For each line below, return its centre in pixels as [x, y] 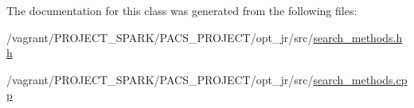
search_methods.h [358, 37]
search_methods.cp [360, 79]
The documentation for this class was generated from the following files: [182, 10]
